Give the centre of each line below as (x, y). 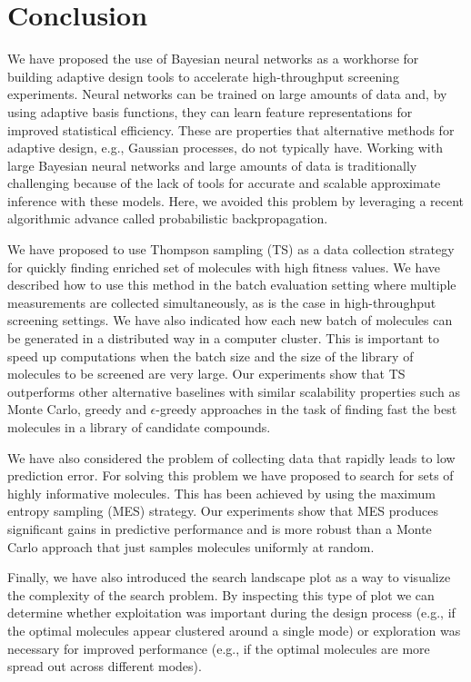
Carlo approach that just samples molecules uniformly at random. (191, 546)
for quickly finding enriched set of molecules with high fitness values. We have (224, 267)
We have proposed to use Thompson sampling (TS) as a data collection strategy (231, 249)
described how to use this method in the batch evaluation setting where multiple (232, 285)
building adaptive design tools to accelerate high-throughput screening (203, 76)
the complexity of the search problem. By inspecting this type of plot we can (221, 594)
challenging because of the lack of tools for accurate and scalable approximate (224, 183)
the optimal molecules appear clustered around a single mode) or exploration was (234, 630)
